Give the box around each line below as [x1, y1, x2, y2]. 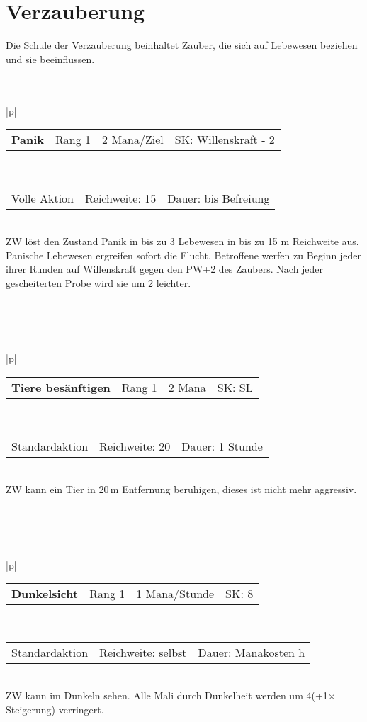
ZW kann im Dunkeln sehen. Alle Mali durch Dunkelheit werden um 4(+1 [6, 688, 328, 703]
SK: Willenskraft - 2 [174, 131, 275, 148]
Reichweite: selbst [99, 643, 187, 660]
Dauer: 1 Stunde [181, 437, 263, 454]
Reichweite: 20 [99, 437, 171, 454]
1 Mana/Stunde [136, 585, 215, 602]
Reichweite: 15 [85, 189, 157, 206]
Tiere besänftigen [11, 379, 111, 396]
